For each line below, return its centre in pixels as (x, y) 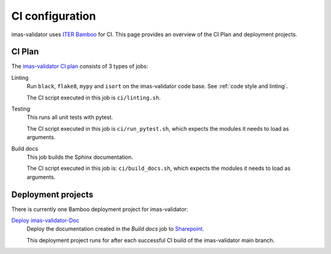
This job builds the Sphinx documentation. (80, 157)
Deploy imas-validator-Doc (45, 220)
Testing (21, 109)
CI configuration (54, 16)
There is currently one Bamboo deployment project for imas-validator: (100, 209)
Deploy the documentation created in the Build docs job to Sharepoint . (116, 229)
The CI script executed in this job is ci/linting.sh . (94, 98)
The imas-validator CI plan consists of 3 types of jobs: (80, 66)
